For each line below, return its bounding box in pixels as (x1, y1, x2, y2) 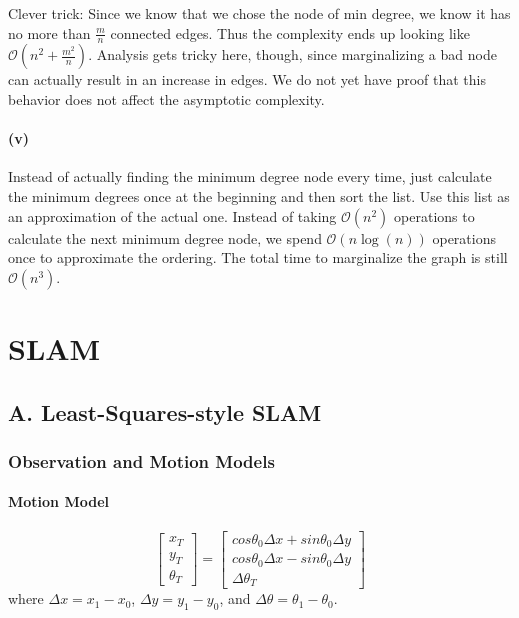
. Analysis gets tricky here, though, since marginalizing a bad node (88, 44, 497, 65)
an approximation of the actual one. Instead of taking (8, 205, 337, 226)
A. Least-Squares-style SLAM (8, 396, 322, 427)
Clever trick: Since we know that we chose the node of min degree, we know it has (8, 3, 511, 23)
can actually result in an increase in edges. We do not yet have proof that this (8, 69, 486, 90)
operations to (394, 205, 475, 226)
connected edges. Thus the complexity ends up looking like (110, 22, 470, 43)
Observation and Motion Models (8, 448, 275, 473)
